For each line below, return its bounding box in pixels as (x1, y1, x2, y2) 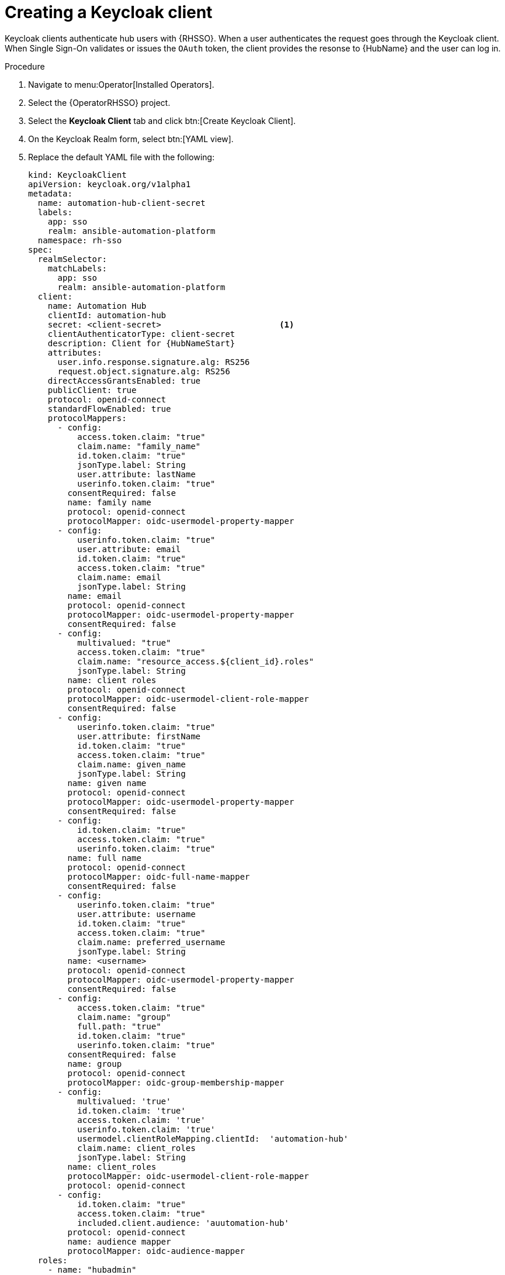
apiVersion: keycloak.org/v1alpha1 (28, 179, 191, 189)
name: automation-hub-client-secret (37, 198, 206, 208)
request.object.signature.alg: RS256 (57, 366, 230, 376)
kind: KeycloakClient (28, 170, 127, 180)
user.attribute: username (77, 909, 196, 919)
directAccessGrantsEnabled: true (47, 375, 201, 385)
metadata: (28, 188, 72, 198)
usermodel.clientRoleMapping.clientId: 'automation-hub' (77, 1133, 348, 1143)
